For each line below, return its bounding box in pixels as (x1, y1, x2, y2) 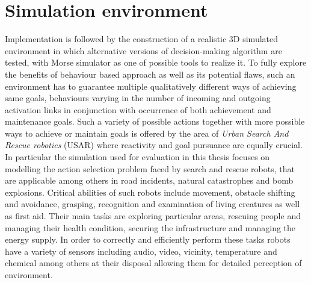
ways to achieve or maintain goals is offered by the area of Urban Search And (5, 126, 289, 139)
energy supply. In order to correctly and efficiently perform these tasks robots (5, 233, 291, 246)
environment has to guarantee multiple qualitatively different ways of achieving (5, 79, 297, 92)
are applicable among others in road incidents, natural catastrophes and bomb (5, 174, 294, 187)
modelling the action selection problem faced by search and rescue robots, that (5, 162, 295, 175)
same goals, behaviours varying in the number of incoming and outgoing (5, 92, 271, 104)
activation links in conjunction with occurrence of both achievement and (5, 103, 271, 116)
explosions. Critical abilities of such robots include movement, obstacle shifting (5, 185, 295, 198)
